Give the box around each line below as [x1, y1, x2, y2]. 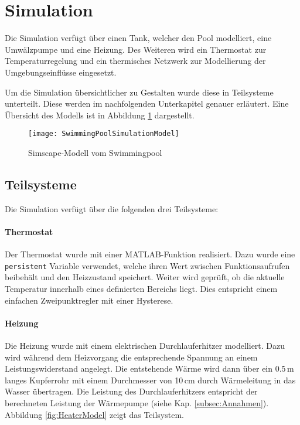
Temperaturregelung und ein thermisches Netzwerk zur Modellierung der [5, 55, 266, 67]
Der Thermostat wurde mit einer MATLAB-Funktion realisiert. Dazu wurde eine [5, 248, 295, 260]
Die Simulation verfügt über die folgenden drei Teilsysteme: [5, 202, 219, 215]
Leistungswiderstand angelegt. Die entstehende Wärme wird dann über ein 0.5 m [5, 362, 294, 375]
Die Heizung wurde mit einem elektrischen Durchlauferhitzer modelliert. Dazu [5, 339, 285, 351]
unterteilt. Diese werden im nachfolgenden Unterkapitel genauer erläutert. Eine [5, 97, 289, 110]
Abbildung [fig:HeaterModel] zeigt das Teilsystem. [5, 408, 184, 420]
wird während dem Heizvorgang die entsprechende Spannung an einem [5, 351, 258, 363]
